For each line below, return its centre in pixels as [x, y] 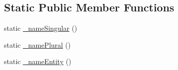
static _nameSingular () [41, 28]
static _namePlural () [37, 44]
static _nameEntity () [38, 61]
